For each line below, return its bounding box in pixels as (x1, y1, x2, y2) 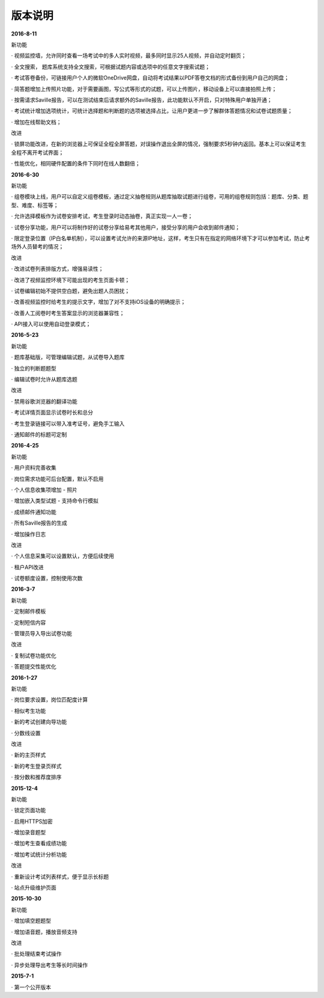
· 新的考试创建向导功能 (11, 718, 67, 725)
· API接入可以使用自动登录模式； (11, 321, 91, 328)
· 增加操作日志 (11, 530, 46, 538)
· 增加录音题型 (11, 829, 46, 836)
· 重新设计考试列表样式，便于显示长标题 (11, 873, 109, 880)
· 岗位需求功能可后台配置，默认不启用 (11, 475, 104, 482)
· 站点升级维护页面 (11, 884, 56, 892)
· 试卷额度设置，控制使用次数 (11, 574, 83, 582)
